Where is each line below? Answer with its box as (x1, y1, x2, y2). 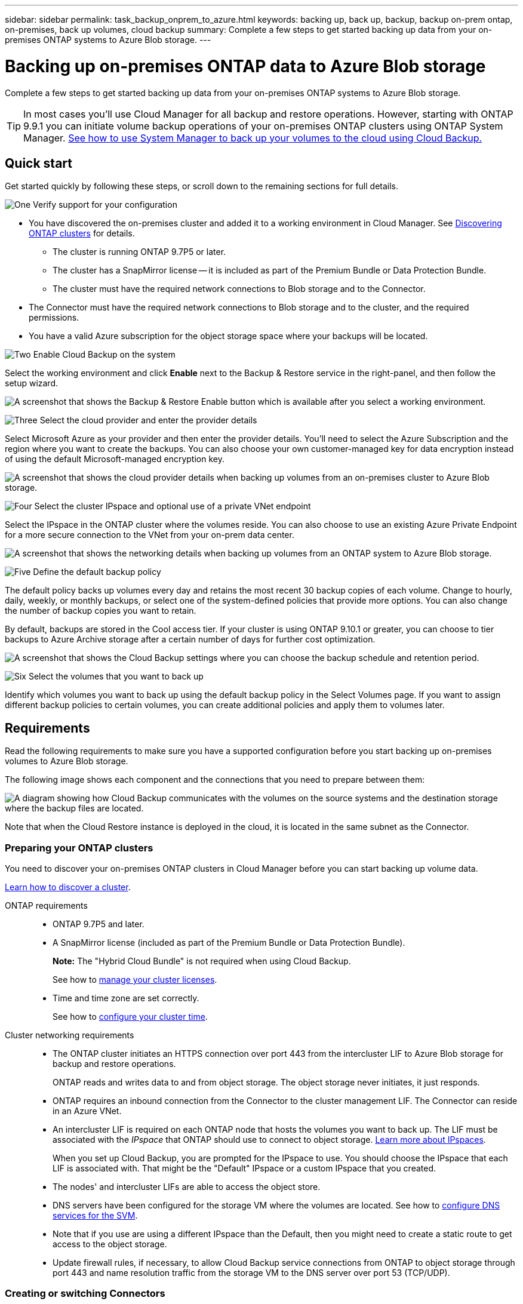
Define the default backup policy (33, 567, 161, 577)
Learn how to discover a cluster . (5, 881, 131, 892)
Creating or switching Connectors (5, 1287, 165, 1300)
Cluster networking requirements (5, 1029, 134, 1040)
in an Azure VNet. (53, 1105, 122, 1116)
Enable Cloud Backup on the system (33, 349, 176, 360)
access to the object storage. (53, 1238, 167, 1249)
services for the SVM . (53, 1210, 138, 1220)
